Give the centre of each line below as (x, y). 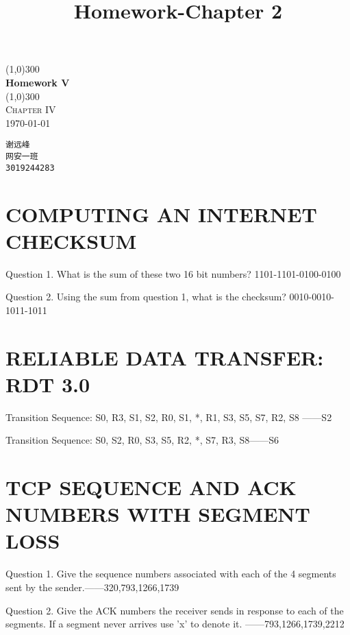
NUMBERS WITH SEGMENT (158, 514)
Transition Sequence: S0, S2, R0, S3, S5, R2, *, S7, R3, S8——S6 (142, 440)
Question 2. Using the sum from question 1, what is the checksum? (146, 297)
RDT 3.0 (48, 384)
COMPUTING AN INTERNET (161, 214)
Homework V (38, 82)
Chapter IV (31, 109)
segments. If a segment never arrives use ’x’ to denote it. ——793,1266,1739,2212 (175, 624)
